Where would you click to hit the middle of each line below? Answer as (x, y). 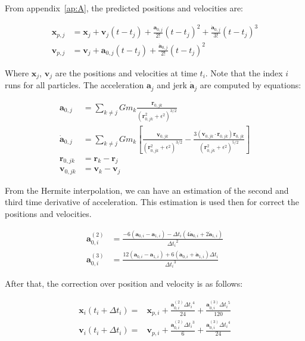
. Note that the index (244, 72)
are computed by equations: (250, 85)
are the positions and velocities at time (126, 72)
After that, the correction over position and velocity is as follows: (124, 283)
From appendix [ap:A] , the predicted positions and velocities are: (124, 8)
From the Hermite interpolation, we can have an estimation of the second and (147, 190)
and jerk (172, 85)
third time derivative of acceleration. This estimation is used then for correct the (152, 202)
